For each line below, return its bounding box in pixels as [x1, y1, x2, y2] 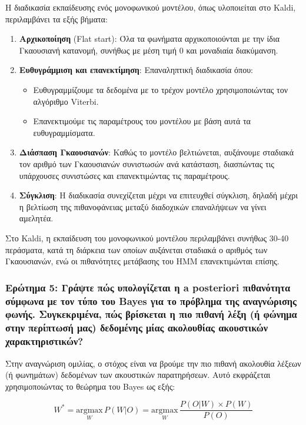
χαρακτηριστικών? [5, 334, 84, 348]
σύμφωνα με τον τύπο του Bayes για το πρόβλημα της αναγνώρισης [5, 293, 297, 308]
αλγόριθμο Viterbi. [33, 95, 99, 107]
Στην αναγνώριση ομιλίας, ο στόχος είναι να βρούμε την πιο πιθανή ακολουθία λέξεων [5, 357, 301, 369]
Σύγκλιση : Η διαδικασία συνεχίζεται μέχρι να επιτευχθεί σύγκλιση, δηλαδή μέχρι [19, 189, 298, 201]
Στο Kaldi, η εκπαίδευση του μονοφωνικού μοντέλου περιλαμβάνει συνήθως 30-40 [5, 231, 289, 244]
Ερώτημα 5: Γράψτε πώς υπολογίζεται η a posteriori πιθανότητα [5, 280, 291, 294]
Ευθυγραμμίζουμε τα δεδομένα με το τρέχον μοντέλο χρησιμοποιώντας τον [33, 83, 288, 95]
